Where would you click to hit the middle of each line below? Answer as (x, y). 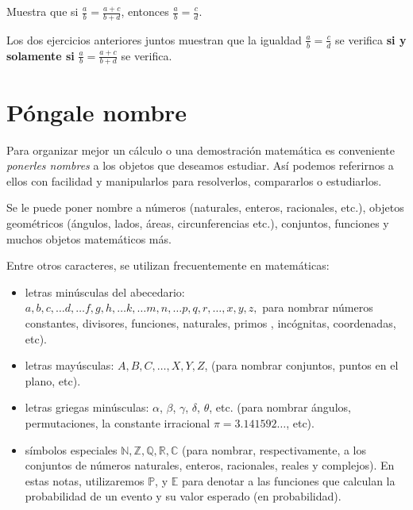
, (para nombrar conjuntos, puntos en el (301, 365)
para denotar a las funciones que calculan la (288, 480)
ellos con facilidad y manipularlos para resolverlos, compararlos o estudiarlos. (194, 180)
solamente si (41, 55)
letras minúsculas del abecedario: (105, 291)
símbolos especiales (71, 449)
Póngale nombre (97, 111)
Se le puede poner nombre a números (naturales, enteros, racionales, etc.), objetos (205, 207)
